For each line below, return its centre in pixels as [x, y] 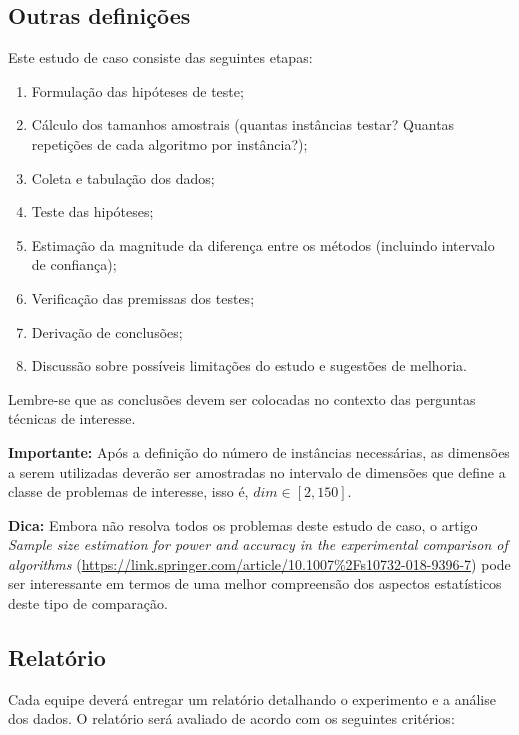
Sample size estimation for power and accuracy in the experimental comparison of [258, 544]
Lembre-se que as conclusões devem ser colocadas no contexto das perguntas [242, 398]
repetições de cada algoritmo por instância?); [169, 143]
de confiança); [74, 264]
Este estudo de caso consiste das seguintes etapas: [160, 57]
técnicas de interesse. [72, 418]
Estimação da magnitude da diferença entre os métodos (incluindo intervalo [263, 244]
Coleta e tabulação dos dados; [123, 177]
